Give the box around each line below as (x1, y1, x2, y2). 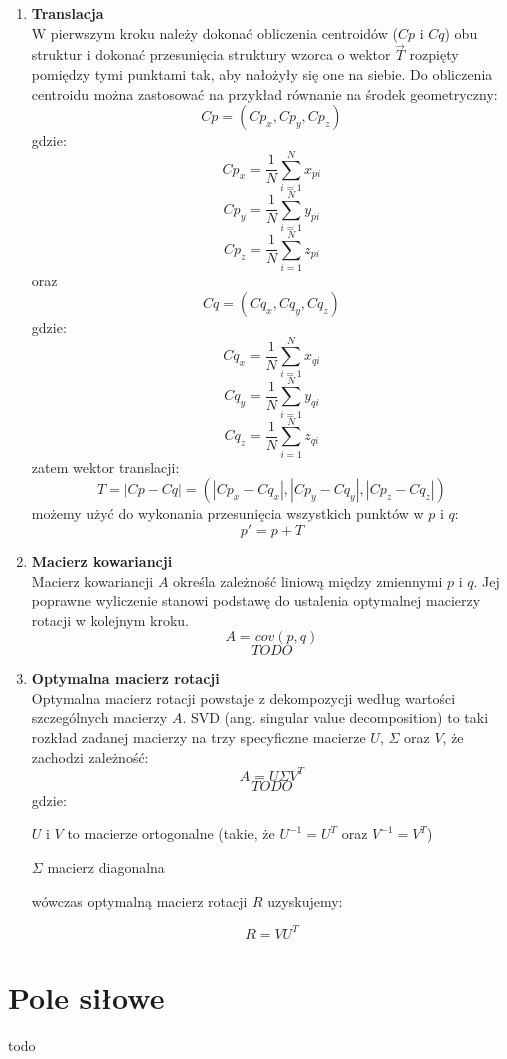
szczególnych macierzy (31, 707, 168, 728)
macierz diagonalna (47, 856, 165, 877)
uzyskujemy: (267, 890, 343, 911)
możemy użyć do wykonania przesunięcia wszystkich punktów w (31, 503, 424, 524)
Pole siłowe (8, 976, 165, 1017)
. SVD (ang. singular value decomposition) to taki (182, 707, 489, 728)
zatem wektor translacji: (31, 456, 180, 477)
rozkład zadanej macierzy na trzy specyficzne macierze (31, 727, 366, 748)
